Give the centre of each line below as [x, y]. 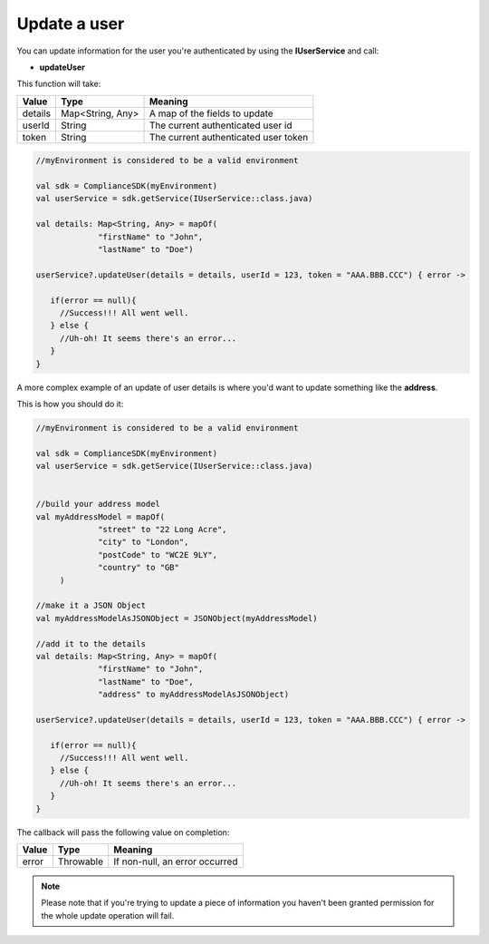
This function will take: [59, 84]
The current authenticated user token [229, 137]
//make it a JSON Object [91, 606]
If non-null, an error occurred [176, 861]
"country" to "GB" [139, 568]
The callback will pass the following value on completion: [123, 832]
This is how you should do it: [70, 404]
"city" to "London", [144, 542]
